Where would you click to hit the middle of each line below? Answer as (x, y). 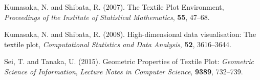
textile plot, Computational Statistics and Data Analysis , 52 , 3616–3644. (118, 44)
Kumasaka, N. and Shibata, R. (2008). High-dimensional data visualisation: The (130, 34)
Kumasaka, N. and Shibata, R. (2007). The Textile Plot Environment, (114, 7)
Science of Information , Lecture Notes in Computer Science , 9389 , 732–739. (124, 71)
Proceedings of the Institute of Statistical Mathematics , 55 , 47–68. (107, 17)
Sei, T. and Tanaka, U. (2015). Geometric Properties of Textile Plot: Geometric (129, 61)
